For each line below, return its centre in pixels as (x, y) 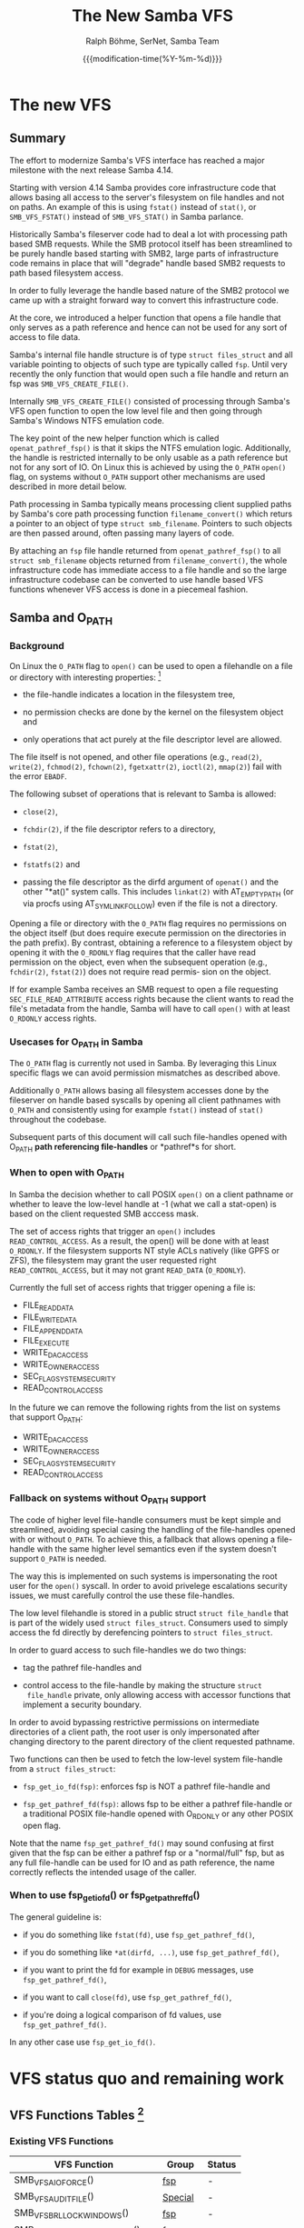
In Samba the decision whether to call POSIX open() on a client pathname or (152, 1194)
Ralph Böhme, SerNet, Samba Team (152, 41)
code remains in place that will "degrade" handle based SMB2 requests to (147, 263)
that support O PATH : (46, 1418)
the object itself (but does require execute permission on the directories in (148, 933)
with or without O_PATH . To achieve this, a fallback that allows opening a (142, 1539)
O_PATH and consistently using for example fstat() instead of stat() (137, 1110)
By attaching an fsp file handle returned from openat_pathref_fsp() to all (145, 550)
